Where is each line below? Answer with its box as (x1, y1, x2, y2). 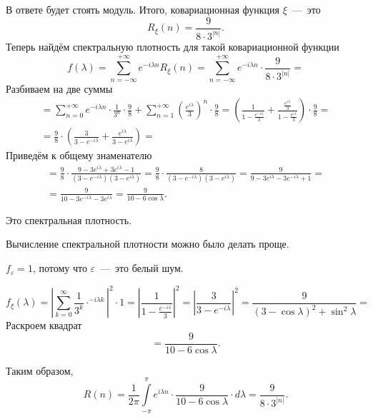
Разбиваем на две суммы (6, 81, 113, 96)
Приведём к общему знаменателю (6, 148, 152, 163)
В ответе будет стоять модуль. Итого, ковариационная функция (6, 2, 280, 16)
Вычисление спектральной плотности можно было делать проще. (6, 236, 289, 251)
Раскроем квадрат (6, 318, 82, 333)
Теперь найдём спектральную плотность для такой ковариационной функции (6, 39, 339, 54)
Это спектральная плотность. (6, 212, 132, 227)
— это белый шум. (100, 261, 184, 276)
